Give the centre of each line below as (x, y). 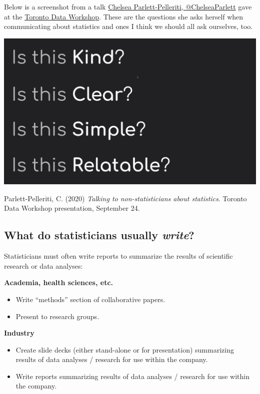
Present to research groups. (57, 316)
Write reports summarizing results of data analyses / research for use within (132, 376)
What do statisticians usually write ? (99, 235)
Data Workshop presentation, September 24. (72, 208)
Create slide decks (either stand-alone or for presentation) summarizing (125, 349)
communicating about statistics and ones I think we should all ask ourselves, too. (128, 26)
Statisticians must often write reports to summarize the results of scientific (118, 256)
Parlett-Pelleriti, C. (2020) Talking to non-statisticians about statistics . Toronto (125, 198)
